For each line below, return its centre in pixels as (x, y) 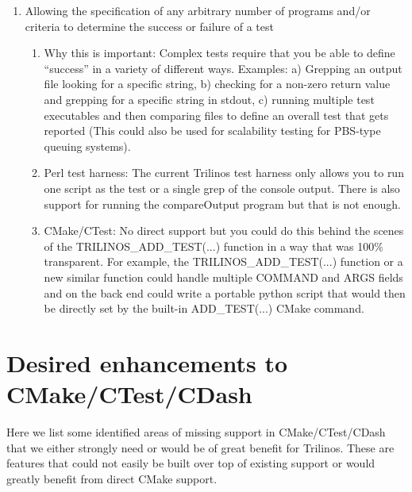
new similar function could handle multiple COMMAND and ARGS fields (223, 277)
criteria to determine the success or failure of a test (149, 26)
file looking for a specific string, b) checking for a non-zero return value (217, 84)
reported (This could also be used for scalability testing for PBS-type (212, 131)
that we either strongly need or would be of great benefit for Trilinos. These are (200, 447)
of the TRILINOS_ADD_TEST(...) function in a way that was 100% (214, 246)
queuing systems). (87, 146)
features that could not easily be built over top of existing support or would (191, 463)
